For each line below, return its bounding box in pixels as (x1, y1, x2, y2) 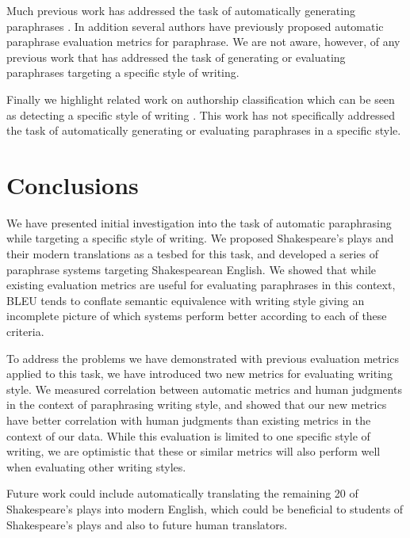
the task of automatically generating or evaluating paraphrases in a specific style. (6, 122, 401, 139)
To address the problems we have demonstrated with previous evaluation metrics (6, 349, 399, 366)
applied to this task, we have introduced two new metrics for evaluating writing (6, 365, 393, 382)
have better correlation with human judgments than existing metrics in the (6, 412, 371, 428)
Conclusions (6, 168, 139, 200)
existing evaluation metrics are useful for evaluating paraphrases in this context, (6, 277, 396, 293)
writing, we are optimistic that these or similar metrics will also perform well (6, 443, 381, 460)
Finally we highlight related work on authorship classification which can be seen (6, 90, 395, 107)
